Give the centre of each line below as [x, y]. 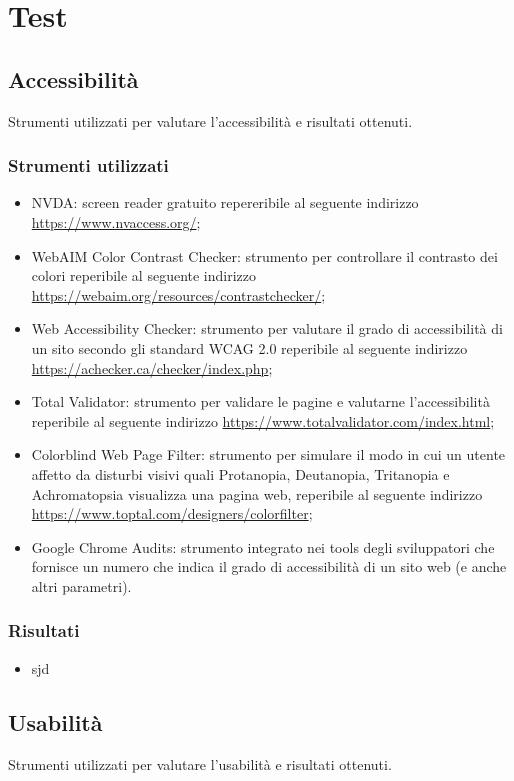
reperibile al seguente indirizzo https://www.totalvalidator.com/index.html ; [263, 420]
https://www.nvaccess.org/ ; [116, 221]
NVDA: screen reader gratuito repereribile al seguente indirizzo [225, 202]
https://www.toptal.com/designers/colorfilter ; [172, 513]
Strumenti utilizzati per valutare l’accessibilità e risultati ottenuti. [210, 120]
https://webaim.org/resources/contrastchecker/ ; [178, 294]
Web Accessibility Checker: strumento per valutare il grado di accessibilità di [267, 328]
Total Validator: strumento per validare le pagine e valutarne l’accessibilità [260, 401]
